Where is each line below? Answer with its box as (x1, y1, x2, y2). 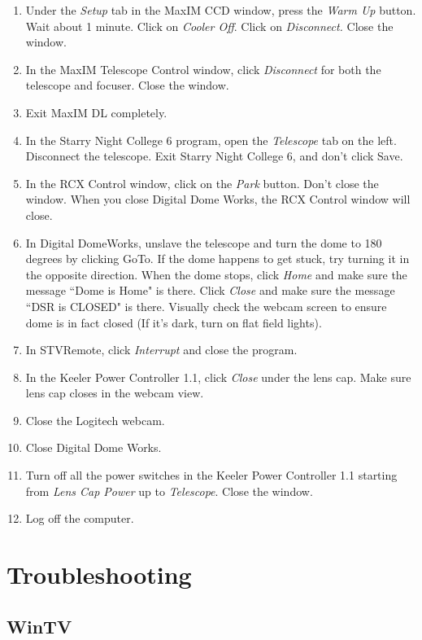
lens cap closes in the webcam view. (25, 384, 204, 401)
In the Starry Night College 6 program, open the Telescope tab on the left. (25, 131, 397, 148)
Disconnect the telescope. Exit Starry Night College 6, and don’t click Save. (25, 147, 403, 164)
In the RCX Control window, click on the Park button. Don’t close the (25, 174, 379, 191)
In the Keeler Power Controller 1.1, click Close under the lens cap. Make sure (25, 368, 411, 385)
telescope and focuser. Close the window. (25, 77, 229, 94)
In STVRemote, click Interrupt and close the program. (25, 341, 298, 358)
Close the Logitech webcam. (25, 411, 165, 428)
